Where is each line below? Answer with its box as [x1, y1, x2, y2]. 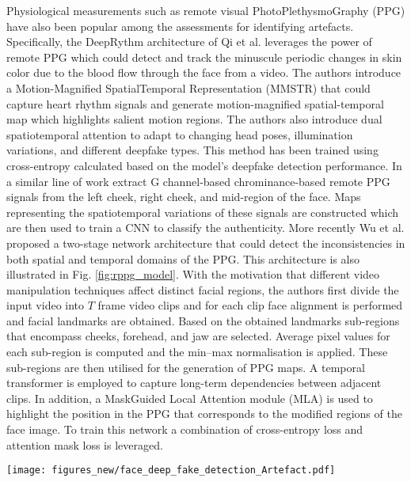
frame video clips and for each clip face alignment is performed [97, 297, 403, 313]
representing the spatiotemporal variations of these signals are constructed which [6, 203, 399, 220]
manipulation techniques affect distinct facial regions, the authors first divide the [6, 281, 399, 298]
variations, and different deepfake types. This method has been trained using [6, 142, 379, 158]
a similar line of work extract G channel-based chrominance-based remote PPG [6, 173, 390, 189]
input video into [6, 297, 85, 313]
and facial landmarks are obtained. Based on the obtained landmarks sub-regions [6, 312, 400, 328]
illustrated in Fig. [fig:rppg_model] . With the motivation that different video [6, 266, 380, 283]
